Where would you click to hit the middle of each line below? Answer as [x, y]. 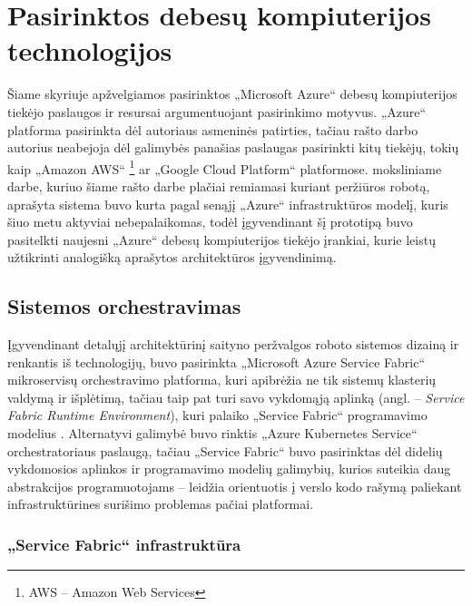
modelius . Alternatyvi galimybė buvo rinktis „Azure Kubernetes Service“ [212, 433]
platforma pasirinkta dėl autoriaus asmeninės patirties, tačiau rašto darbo [213, 129]
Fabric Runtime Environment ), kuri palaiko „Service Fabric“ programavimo [217, 415]
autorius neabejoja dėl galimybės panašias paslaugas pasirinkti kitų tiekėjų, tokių [233, 147]
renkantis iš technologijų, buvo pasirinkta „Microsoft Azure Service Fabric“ [216, 362]
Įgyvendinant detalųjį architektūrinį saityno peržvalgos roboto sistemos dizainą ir [233, 344]
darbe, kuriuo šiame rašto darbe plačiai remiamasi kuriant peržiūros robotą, [219, 186]
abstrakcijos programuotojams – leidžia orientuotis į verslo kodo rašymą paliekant [235, 486]
